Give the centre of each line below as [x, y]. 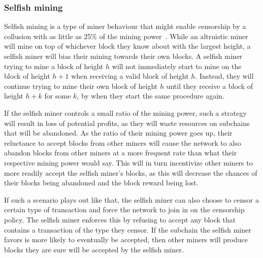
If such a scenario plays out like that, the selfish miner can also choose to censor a [131, 199]
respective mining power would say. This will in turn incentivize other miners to [128, 162]
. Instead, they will [224, 76]
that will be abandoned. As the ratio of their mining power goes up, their [118, 133]
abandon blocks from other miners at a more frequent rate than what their [121, 153]
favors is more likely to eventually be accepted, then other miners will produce [126, 239]
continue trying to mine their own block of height [81, 86]
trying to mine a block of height [54, 66]
